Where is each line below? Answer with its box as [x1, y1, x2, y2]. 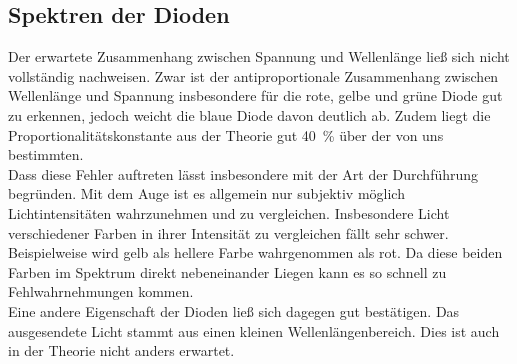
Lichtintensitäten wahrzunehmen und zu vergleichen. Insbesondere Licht [8, 202, 450, 223]
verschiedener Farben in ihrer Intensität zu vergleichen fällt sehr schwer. [8, 222, 449, 243]
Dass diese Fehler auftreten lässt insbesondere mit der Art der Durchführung [8, 163, 479, 184]
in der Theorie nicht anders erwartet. [8, 340, 235, 361]
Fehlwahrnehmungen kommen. [8, 281, 194, 302]
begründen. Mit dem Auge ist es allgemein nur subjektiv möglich [8, 183, 405, 204]
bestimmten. [8, 144, 84, 165]
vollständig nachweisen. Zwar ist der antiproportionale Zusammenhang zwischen [8, 65, 499, 86]
